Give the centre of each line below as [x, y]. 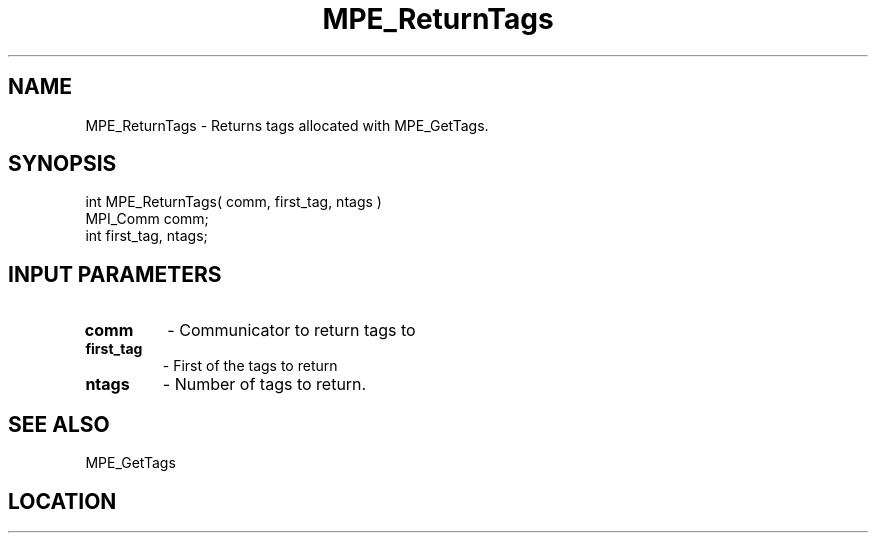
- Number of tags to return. [264, 384]
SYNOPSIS [62, 164]
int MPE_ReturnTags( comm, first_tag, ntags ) [233, 202]
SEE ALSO [59, 424]
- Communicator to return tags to [291, 330]
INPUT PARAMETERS [115, 274]
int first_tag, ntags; [146, 236]
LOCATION [62, 501]
